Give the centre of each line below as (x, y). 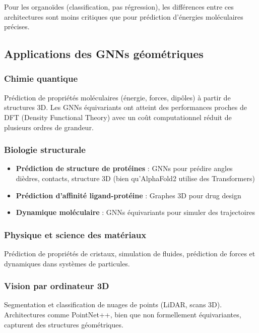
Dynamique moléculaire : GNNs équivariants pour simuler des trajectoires (135, 212)
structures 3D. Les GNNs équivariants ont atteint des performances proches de (125, 107)
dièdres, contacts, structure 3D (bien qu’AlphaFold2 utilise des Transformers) (135, 178)
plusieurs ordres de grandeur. (49, 127)
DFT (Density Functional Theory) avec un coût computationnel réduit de (118, 117)
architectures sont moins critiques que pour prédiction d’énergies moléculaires (124, 16)
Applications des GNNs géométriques (104, 54)
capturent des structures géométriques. (64, 324)
